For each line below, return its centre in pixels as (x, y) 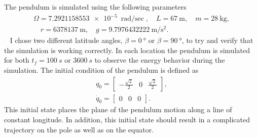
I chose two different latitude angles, (66, 40)
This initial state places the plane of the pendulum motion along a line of (118, 109)
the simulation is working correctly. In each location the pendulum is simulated (127, 50)
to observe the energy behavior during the (160, 60)
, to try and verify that (217, 40)
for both (17, 60)
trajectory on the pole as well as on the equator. (79, 129)
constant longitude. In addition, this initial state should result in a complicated (127, 120)
